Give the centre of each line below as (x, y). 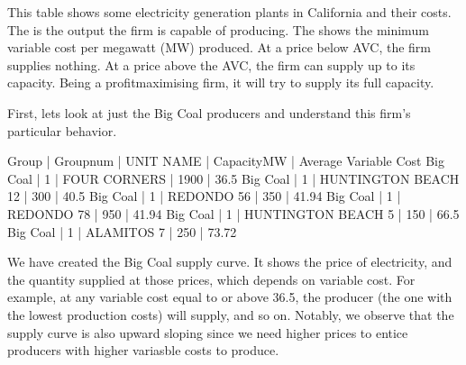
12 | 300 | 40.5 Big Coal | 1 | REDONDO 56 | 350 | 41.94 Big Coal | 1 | (204, 196)
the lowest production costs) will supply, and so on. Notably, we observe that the (231, 314)
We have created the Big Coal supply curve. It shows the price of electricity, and (230, 262)
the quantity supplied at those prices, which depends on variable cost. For (211, 279)
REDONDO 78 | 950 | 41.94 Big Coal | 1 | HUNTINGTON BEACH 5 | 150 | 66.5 (233, 213)
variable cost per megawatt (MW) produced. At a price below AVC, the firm (219, 47)
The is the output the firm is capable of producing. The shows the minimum (218, 29)
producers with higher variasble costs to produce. (143, 350)
